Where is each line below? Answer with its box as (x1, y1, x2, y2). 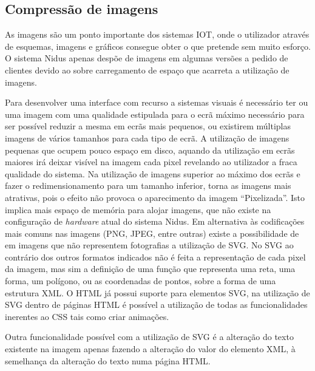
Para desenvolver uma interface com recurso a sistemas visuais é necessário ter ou (5, 96, 308, 109)
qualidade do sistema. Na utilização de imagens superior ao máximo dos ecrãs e (5, 167, 300, 180)
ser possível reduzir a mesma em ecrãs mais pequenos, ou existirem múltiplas (5, 120, 291, 132)
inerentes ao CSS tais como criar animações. (5, 310, 169, 322)
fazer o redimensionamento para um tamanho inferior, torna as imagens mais (5, 179, 291, 192)
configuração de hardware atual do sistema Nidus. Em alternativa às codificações (5, 215, 305, 228)
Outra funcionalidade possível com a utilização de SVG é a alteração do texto (5, 330, 294, 343)
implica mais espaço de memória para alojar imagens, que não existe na (5, 203, 271, 216)
